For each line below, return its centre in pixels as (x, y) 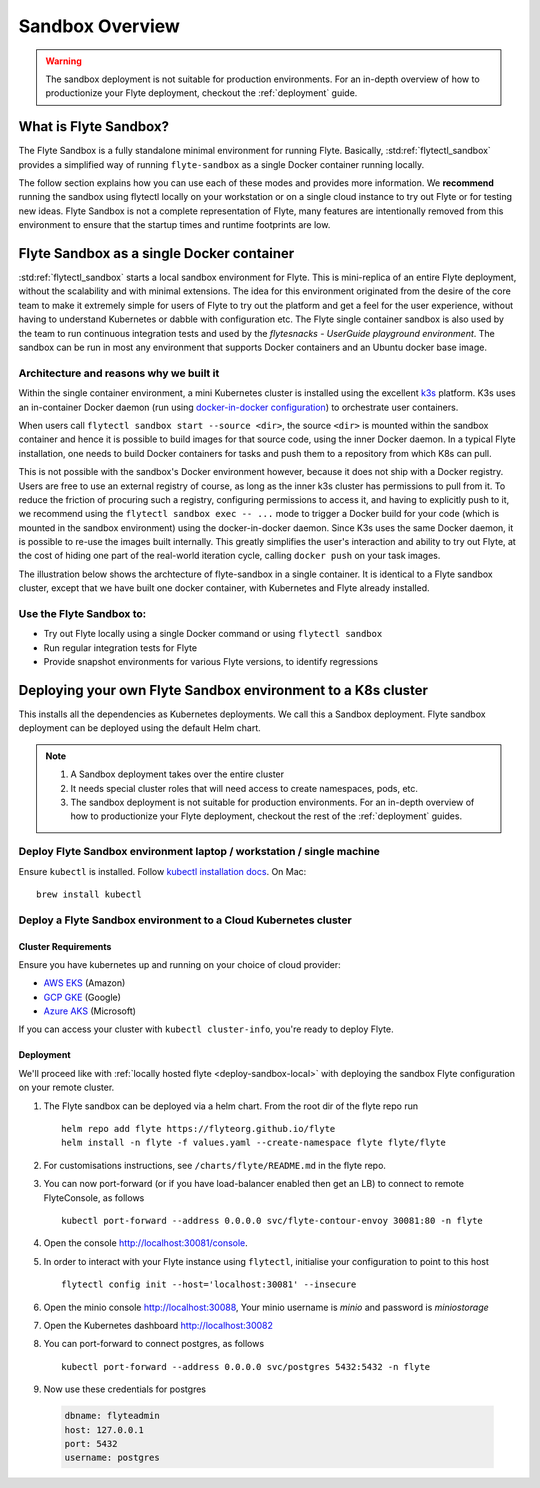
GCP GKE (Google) (82, 997)
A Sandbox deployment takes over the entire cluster (177, 774)
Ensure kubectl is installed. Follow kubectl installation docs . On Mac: (162, 871)
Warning (63, 61)
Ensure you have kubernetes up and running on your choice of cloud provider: (179, 964)
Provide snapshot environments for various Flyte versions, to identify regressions (211, 662)
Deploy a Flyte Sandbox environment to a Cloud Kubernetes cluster (185, 920)
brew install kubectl (89, 894)
